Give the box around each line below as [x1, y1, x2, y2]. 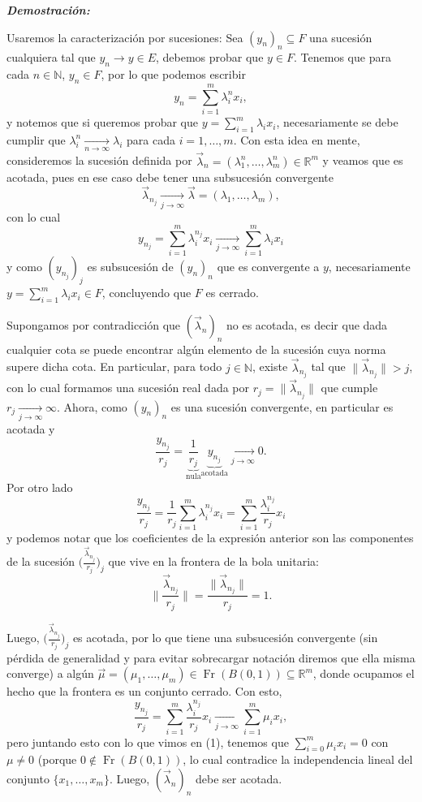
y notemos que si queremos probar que [6, 114, 198, 131]
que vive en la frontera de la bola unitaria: [108, 553, 319, 570]
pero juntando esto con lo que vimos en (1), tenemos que [6, 733, 289, 750]
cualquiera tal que [6, 49, 96, 66]
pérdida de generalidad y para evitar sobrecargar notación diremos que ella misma [6, 649, 416, 666]
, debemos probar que [155, 49, 264, 66]
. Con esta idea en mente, [233, 131, 360, 148]
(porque [37, 751, 77, 768]
